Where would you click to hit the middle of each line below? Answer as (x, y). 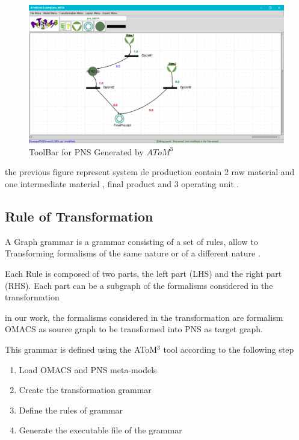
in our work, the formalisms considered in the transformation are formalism (144, 317)
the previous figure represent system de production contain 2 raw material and (150, 172)
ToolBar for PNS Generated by (86, 151)
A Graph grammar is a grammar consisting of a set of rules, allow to (131, 241)
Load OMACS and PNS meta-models (88, 369)
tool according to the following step (229, 349)
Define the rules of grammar (71, 410)
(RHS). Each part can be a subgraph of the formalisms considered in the (139, 285)
